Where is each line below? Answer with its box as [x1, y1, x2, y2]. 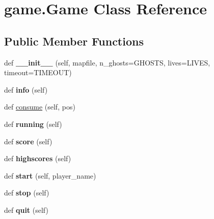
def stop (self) [4, 187, 49, 198]
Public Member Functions [4, 33, 144, 49]
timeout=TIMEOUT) [4, 67, 72, 78]
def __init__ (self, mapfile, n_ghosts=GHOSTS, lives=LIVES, [4, 57, 210, 68]
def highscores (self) [4, 153, 71, 164]
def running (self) [4, 118, 62, 129]
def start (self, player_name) [4, 170, 96, 181]
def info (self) [4, 84, 48, 95]
